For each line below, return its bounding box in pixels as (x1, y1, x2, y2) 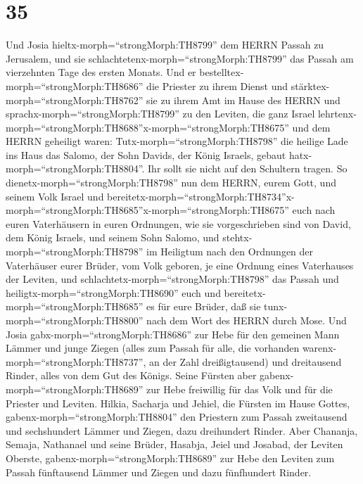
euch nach (292, 203, 336, 217)
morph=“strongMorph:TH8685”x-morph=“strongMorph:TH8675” (6, 203, 289, 217)
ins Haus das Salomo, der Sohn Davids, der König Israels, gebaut (6, 147, 286, 162)
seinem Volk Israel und (6, 189, 104, 203)
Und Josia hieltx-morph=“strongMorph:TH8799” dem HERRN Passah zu (6, 37, 324, 52)
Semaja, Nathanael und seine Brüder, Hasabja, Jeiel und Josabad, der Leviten (6, 437, 343, 452)
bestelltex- (199, 65, 244, 79)
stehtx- (222, 230, 253, 245)
